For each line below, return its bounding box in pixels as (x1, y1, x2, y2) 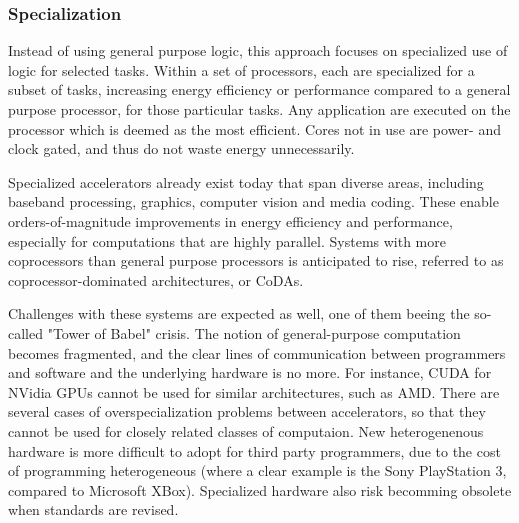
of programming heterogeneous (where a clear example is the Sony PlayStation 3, (8, 460, 507, 481)
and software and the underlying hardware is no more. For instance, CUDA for (8, 362, 492, 383)
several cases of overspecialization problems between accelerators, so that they (8, 401, 486, 422)
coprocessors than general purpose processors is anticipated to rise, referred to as (8, 250, 504, 271)
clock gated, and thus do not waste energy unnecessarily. (8, 138, 355, 159)
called (8, 322, 43, 343)
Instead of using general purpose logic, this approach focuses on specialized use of (8, 40, 508, 61)
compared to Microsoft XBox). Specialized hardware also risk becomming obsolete (8, 479, 512, 500)
